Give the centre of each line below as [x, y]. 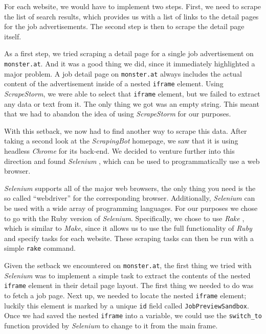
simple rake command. [40, 248]
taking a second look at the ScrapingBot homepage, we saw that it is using [121, 141]
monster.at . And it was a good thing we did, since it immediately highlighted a [130, 63]
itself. [13, 36]
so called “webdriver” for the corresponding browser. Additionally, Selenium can [130, 198]
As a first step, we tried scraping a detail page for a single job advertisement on [129, 53]
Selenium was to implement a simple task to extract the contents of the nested [127, 275]
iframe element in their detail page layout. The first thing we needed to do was [129, 285]
